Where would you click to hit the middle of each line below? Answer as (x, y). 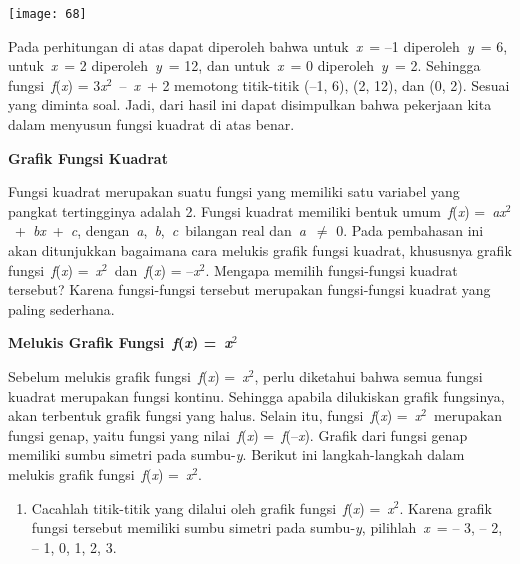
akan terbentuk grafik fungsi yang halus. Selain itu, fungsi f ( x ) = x (215, 415)
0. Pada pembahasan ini (410, 230)
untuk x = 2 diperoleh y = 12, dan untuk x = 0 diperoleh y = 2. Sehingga (244, 65)
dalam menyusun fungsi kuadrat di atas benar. (151, 124)
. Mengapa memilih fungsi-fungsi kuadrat (331, 269)
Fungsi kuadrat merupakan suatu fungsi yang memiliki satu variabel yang (234, 191)
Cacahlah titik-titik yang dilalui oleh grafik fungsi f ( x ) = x (212, 507)
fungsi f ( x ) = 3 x (57, 84)
